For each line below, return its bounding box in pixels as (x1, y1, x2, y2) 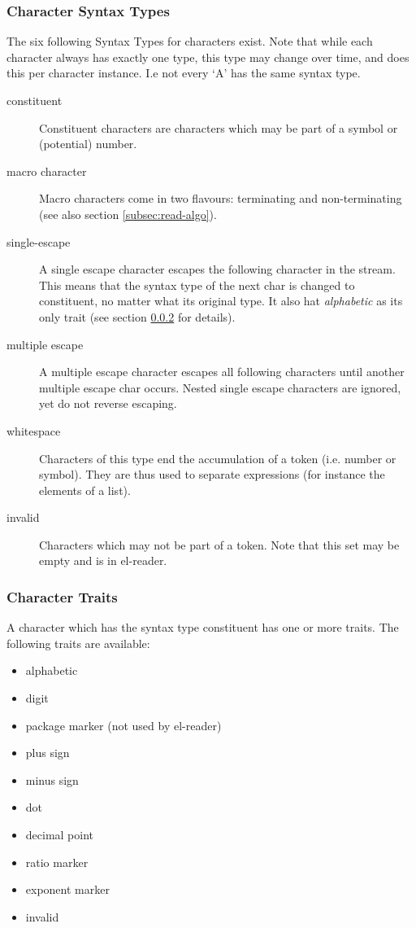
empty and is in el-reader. (39, 552, 167, 569)
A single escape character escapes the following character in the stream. (39, 260, 396, 278)
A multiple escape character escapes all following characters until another (39, 363, 405, 380)
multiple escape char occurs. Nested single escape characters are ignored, (39, 379, 401, 396)
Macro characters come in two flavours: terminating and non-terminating (39, 190, 402, 207)
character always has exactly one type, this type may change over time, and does (6, 48, 409, 65)
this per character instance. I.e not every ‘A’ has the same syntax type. (6, 64, 361, 81)
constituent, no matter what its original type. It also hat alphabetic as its (39, 292, 403, 309)
